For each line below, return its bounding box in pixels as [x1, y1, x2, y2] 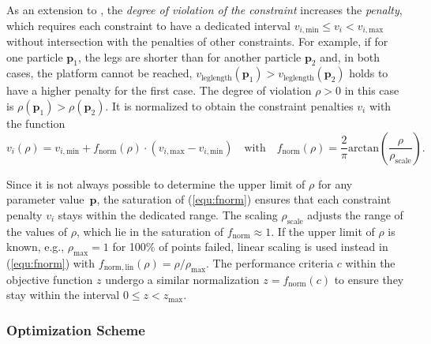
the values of [6, 222, 68, 239]
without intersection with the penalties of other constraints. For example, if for [6, 33, 388, 50]
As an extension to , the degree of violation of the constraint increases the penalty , [6, 2, 403, 17]
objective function [6, 271, 93, 287]
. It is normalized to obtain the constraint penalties [105, 98, 354, 114]
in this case [344, 82, 399, 99]
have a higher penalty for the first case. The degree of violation [6, 82, 312, 99]
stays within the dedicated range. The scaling [58, 206, 278, 222]
